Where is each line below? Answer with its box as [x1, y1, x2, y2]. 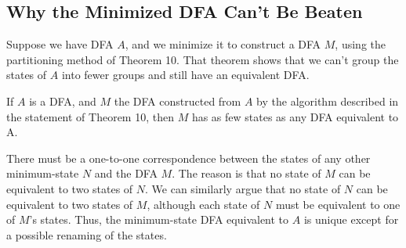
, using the [335, 36, 386, 52]
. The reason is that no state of [172, 165, 321, 182]
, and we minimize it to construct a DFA [125, 36, 321, 52]
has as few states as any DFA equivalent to [191, 108, 399, 124]
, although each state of [147, 196, 260, 212]
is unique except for [303, 211, 399, 228]
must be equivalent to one [275, 196, 401, 212]
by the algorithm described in [256, 92, 399, 109]
